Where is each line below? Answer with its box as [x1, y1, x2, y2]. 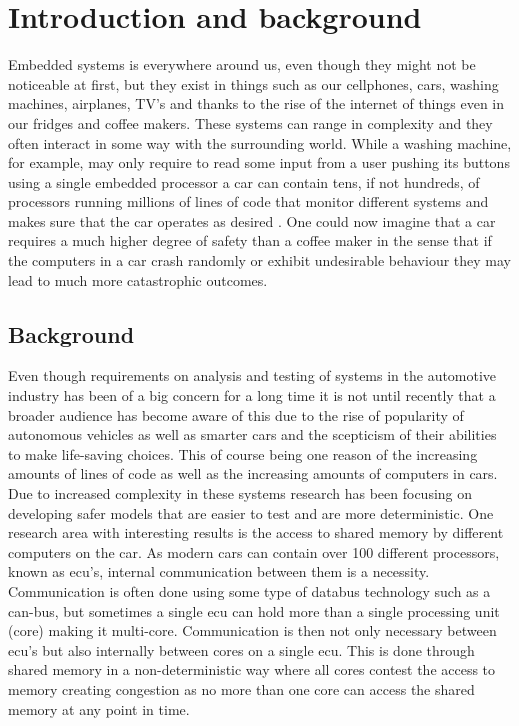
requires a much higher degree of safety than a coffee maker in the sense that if [8, 230, 492, 251]
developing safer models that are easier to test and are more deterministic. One [8, 502, 494, 523]
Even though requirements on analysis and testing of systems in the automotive [8, 365, 497, 386]
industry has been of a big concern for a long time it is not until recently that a [8, 385, 496, 406]
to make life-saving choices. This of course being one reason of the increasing [8, 443, 478, 464]
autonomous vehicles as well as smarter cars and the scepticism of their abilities [8, 424, 497, 445]
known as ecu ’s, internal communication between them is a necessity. [8, 561, 430, 582]
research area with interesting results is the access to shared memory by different [8, 522, 504, 543]
